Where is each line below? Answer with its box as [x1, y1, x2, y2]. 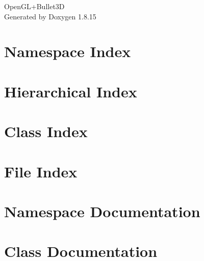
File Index [4, 161, 78, 181]
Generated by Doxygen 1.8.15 [4, 11, 96, 21]
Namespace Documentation [4, 200, 200, 221]
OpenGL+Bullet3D [4, 1, 65, 11]
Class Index [4, 121, 88, 142]
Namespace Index [4, 41, 131, 62]
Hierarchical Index [4, 81, 137, 101]
